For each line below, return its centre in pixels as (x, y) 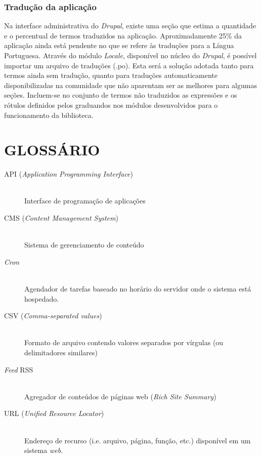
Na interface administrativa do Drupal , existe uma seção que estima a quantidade (130, 26)
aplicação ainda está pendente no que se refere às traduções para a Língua (119, 45)
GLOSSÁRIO (52, 150)
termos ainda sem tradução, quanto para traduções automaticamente (111, 75)
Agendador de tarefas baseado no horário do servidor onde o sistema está (138, 289)
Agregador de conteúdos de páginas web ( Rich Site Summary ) (120, 396)
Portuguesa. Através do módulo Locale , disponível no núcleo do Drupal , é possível (130, 55)
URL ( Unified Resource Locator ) (54, 413)
